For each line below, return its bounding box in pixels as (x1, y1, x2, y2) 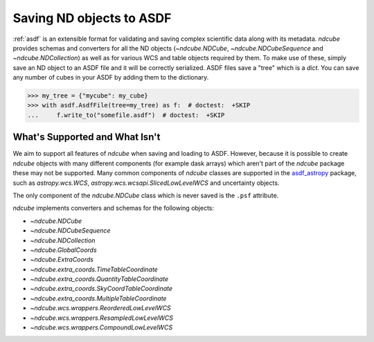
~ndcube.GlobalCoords (30, 246, 97, 254)
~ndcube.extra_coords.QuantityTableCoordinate (30, 275, 169, 283)
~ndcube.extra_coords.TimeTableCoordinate (30, 265, 159, 273)
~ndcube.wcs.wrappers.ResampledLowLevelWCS (30, 314, 173, 322)
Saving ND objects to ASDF (12, 10, 172, 26)
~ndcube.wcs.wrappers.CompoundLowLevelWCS (30, 323, 173, 332)
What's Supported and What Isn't (12, 132, 161, 143)
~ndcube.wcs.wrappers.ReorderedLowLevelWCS (30, 304, 171, 312)
